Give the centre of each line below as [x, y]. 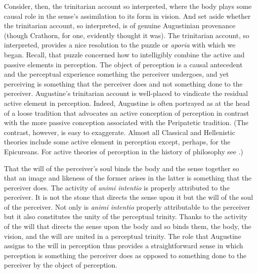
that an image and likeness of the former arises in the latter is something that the [128, 178]
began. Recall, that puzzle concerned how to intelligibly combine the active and [124, 54]
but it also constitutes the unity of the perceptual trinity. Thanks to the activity [126, 216]
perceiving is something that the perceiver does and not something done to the [123, 83]
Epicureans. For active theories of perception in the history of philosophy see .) [124, 151]
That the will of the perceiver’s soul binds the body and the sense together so [122, 168]
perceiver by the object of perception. [61, 265]
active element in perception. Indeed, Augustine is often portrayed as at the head [127, 103]
